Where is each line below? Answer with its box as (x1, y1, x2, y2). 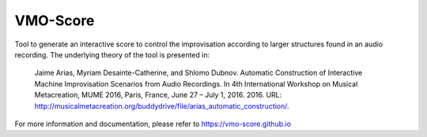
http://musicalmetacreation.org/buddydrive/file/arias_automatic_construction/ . (34, 101, 289, 110)
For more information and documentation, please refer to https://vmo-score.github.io (14, 119, 292, 128)
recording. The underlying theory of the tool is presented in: (14, 50, 210, 59)
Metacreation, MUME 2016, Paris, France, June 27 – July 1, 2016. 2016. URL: (34, 91, 282, 100)
